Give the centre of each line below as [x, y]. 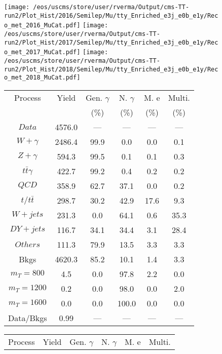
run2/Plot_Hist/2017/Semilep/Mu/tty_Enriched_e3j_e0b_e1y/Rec [111, 42]
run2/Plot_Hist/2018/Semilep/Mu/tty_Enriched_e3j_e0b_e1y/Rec [111, 69]
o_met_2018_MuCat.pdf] [42, 78]
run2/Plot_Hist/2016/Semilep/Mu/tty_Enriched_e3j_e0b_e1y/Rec [111, 15]
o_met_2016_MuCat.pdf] [42, 26]
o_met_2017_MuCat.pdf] [42, 52]
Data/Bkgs [28, 318]
